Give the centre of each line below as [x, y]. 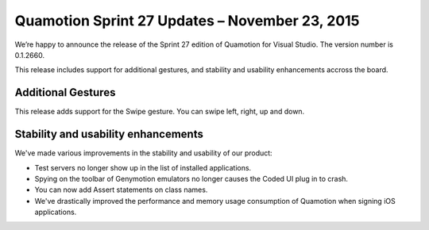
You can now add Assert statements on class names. [121, 190]
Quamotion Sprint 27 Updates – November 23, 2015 [187, 21]
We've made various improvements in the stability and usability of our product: [144, 153]
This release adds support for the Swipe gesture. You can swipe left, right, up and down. [160, 112]
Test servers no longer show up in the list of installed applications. [143, 167]
